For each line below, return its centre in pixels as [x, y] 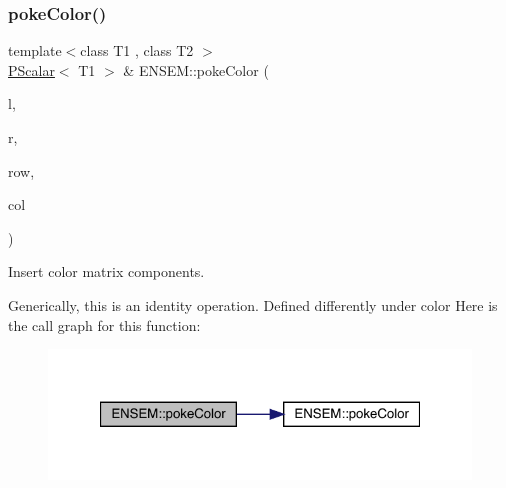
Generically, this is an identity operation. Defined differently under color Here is [253, 304]
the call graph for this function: [104, 324]
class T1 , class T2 [137, 50]
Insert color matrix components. [106, 271]
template [35, 50]
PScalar [31, 69]
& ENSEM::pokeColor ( [196, 69]
